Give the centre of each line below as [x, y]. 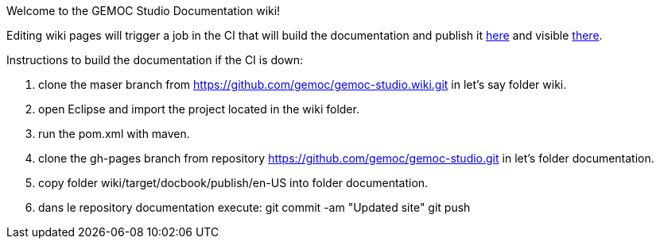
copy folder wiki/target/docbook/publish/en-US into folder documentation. [233, 183]
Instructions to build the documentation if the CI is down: [155, 60]
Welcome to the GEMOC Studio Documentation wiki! [144, 11]
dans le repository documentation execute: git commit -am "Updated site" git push [254, 207]
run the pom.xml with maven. [114, 134]
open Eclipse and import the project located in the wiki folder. [199, 109]
